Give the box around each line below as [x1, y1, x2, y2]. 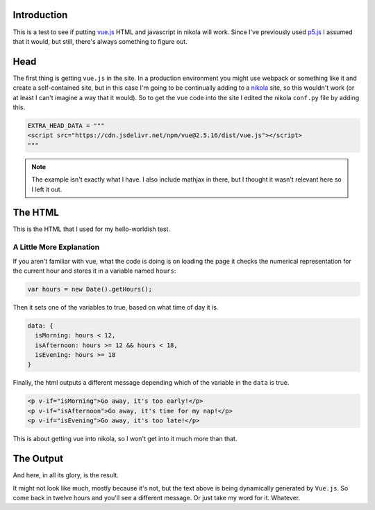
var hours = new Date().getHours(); [27, 285, 153, 293]
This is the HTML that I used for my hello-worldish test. [12, 225, 170, 233]
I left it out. [31, 185, 62, 193]
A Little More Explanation [12, 242, 100, 252]
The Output [12, 453, 64, 465]
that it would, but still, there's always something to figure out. [12, 37, 187, 45]
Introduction [12, 9, 68, 21]
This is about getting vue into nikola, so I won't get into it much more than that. [12, 435, 237, 443]
